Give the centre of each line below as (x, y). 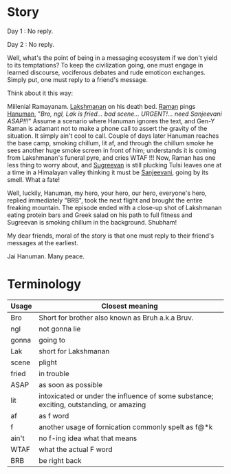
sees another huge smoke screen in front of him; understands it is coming (112, 150)
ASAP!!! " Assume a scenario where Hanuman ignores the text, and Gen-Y (111, 121)
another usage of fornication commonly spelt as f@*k (126, 426)
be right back (60, 460)
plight (48, 362)
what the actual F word (76, 449)
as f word (54, 415)
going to (52, 340)
